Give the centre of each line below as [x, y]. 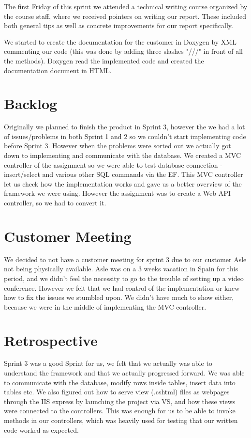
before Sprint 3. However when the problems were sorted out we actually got [118, 146]
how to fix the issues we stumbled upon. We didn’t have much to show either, [119, 297]
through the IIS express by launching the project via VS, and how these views [120, 401]
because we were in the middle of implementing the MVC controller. [105, 306]
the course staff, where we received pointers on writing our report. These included [125, 16]
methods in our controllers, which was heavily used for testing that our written [121, 420]
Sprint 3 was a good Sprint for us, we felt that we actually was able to [108, 363]
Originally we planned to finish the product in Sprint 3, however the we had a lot [125, 127]
